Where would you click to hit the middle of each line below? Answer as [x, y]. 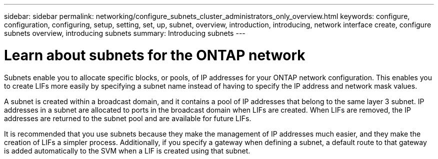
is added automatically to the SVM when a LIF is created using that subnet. [127, 151]
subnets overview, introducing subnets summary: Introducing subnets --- [125, 33]
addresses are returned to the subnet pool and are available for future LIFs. [128, 118]
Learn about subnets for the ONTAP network [155, 55]
